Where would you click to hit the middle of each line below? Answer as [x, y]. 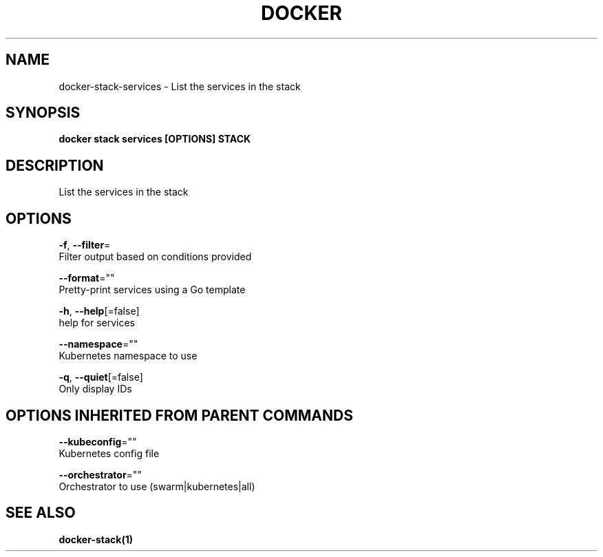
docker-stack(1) [96, 539]
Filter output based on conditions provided [155, 257]
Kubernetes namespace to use [128, 356]
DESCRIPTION [55, 165]
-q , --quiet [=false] [101, 377]
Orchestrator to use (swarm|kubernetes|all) [157, 486]
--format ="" [87, 278]
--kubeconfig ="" [98, 441]
